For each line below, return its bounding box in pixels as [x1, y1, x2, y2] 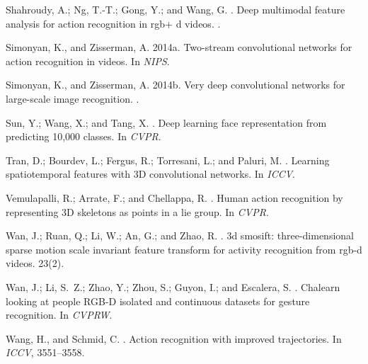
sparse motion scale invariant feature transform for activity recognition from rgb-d [6, 241, 362, 256]
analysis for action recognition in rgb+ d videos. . [6, 16, 221, 30]
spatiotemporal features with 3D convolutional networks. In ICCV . [6, 166, 295, 181]
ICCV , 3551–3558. [6, 345, 85, 360]
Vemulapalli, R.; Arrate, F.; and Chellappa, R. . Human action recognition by [6, 190, 343, 205]
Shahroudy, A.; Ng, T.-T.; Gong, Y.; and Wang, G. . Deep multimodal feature [6, 2, 345, 16]
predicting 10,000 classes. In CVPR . [6, 129, 161, 144]
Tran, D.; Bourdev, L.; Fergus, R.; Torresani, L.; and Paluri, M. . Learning [6, 152, 330, 167]
